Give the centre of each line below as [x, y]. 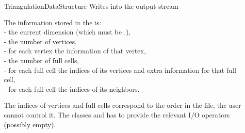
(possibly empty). [30, 124]
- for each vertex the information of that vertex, [75, 51]
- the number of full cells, [41, 60]
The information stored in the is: [53, 22]
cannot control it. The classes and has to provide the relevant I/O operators [117, 114]
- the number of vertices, [41, 41]
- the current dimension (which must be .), [67, 32]
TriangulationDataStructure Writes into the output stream [91, 6]
